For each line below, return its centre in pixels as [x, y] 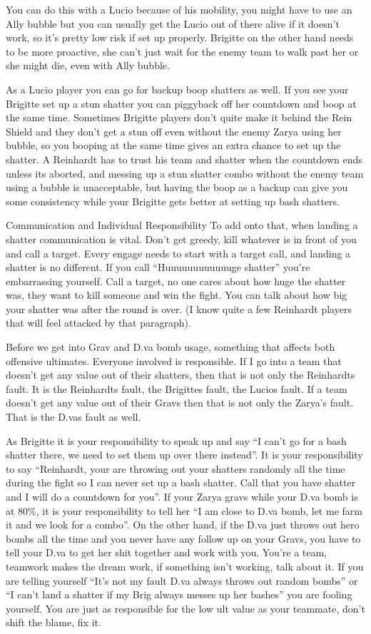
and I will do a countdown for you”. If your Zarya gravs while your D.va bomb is [182, 496]
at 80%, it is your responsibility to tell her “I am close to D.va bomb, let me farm [184, 510]
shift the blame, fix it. [54, 622]
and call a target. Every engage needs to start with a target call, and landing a [178, 253]
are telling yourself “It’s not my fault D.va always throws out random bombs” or [182, 580]
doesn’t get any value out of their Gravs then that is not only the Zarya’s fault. [180, 403]
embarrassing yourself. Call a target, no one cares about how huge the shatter [176, 281]
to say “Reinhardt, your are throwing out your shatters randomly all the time [176, 468]
